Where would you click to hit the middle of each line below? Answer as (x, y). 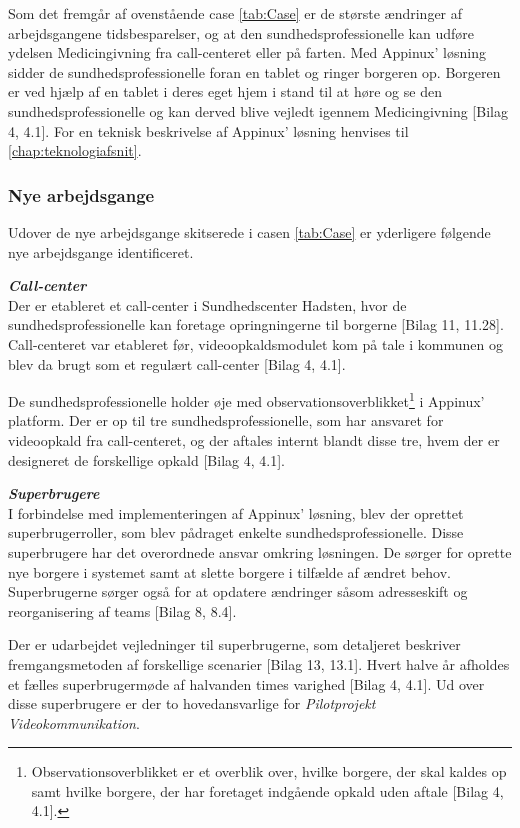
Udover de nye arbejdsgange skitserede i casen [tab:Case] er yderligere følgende (249, 231)
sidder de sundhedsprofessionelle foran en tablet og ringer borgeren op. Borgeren (254, 71)
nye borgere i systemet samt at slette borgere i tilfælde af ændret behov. (230, 571)
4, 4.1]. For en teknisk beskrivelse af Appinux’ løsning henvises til (208, 130)
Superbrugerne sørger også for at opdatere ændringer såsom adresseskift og (238, 591)
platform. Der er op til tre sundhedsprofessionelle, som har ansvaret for (226, 420)
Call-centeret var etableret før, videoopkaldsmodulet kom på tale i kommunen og (255, 343)
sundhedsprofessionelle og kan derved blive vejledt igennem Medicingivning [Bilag (258, 110)
